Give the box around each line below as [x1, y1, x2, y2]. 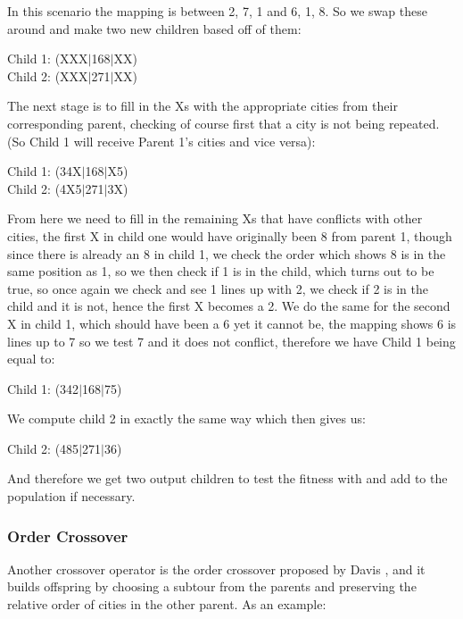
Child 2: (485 [7, 439, 79, 457]
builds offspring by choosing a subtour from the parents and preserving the [7, 577, 417, 596]
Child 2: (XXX [7, 66, 88, 85]
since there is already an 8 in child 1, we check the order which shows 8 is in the [7, 244, 446, 263]
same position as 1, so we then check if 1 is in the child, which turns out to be [7, 262, 434, 280]
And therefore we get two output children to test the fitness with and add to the [7, 469, 448, 488]
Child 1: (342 [7, 379, 79, 397]
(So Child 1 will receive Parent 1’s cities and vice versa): [7, 131, 316, 150]
